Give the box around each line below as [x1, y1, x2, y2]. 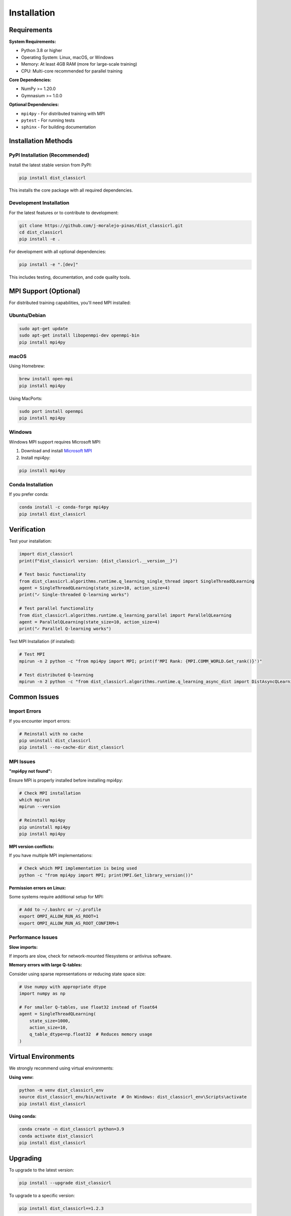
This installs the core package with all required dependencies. [9, 187, 133, 193]
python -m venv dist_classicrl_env [19, 1087, 104, 1093]
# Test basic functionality [19, 572, 86, 577]
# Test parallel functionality [19, 606, 94, 611]
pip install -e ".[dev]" [19, 262, 79, 268]
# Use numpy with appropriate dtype [19, 984, 107, 989]
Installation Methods [9, 137, 73, 145]
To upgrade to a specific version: [9, 1192, 75, 1198]
